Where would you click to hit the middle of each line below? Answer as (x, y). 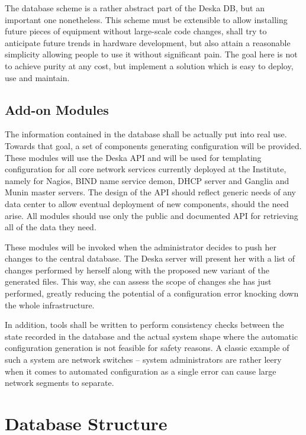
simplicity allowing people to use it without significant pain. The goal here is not (151, 54)
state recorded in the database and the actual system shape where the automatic (152, 336)
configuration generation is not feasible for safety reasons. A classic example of (147, 348)
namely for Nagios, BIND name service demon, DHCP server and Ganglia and (147, 180)
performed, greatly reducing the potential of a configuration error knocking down (152, 293)
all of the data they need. (51, 227)
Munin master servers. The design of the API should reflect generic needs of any (150, 192)
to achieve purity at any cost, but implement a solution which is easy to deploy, (149, 65)
